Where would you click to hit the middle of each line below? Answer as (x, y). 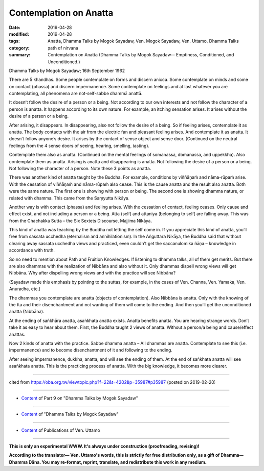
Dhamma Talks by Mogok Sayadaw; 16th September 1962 (67, 71)
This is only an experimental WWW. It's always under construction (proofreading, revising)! (104, 446)
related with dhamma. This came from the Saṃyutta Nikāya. (69, 198)
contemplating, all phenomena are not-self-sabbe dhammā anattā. (76, 94)
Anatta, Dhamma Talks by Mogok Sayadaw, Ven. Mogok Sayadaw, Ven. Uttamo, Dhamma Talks (143, 41)
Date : (15, 27)
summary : (20, 55)
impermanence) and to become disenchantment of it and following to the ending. (91, 350)
